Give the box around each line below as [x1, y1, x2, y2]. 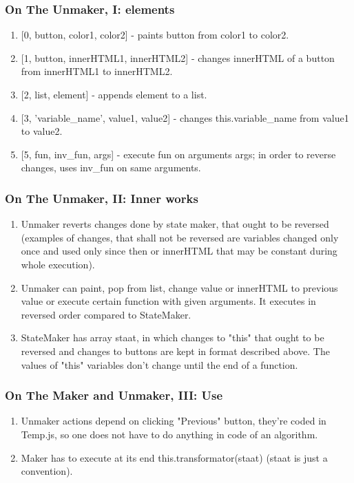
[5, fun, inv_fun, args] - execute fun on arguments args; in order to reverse [21, 147, 336, 161]
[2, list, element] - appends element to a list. [21, 87, 207, 101]
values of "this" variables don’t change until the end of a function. [21, 357, 298, 372]
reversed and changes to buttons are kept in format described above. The [21, 343, 330, 358]
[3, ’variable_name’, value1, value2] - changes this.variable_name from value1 [21, 110, 349, 125]
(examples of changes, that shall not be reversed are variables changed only [21, 230, 339, 244]
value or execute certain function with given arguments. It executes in [21, 294, 316, 308]
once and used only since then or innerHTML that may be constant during [21, 244, 337, 258]
